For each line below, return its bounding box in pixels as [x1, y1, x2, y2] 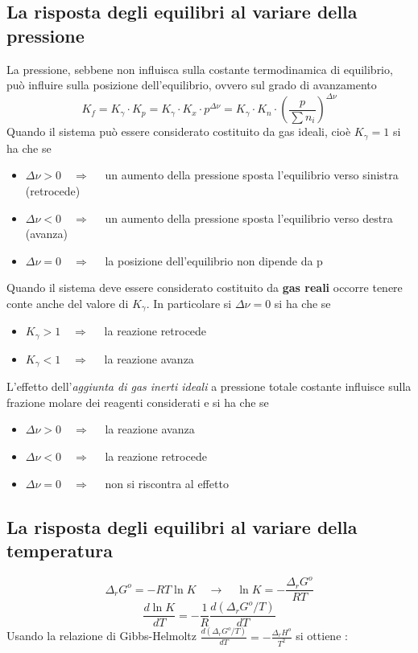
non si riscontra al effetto [105, 474, 229, 491]
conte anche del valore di [6, 294, 129, 311]
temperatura [6, 538, 113, 562]
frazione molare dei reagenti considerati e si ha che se [6, 393, 269, 410]
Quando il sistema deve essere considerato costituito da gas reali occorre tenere [6, 279, 403, 296]
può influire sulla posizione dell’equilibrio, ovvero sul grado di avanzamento [6, 76, 377, 93]
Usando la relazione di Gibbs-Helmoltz [6, 627, 197, 644]
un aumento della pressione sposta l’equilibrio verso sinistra [105, 166, 399, 183]
